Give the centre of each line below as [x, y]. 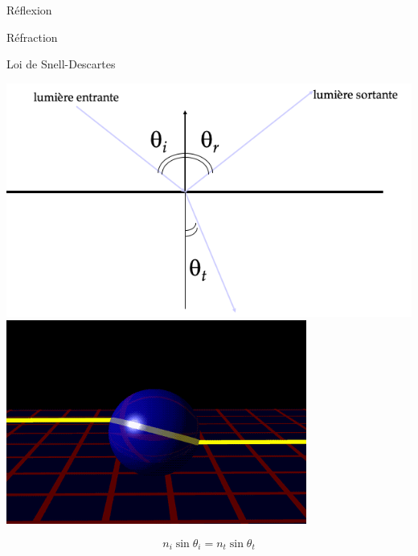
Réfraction [32, 37]
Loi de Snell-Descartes [61, 64]
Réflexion [29, 10]
